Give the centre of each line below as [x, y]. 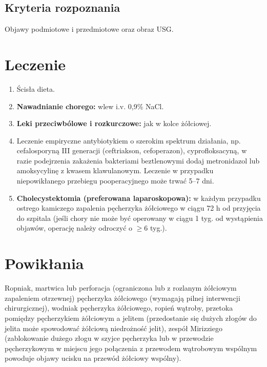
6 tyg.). [156, 228]
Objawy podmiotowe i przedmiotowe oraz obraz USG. [89, 29]
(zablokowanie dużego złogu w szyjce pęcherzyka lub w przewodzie [109, 338]
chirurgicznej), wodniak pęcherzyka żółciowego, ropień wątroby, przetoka [119, 308]
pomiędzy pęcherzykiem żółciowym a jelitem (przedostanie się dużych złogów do [131, 318]
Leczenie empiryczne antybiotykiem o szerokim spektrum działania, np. [129, 140]
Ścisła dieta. [36, 88]
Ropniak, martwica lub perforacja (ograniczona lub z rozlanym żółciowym [121, 288]
